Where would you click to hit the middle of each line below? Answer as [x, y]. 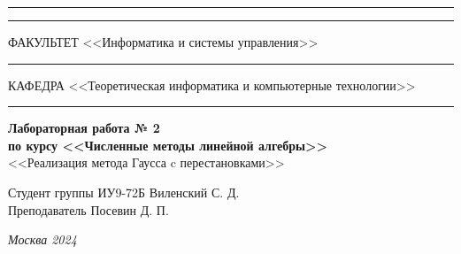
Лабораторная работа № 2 [84, 128]
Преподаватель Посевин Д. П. [88, 209]
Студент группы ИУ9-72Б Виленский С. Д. [124, 192]
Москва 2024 [42, 239]
